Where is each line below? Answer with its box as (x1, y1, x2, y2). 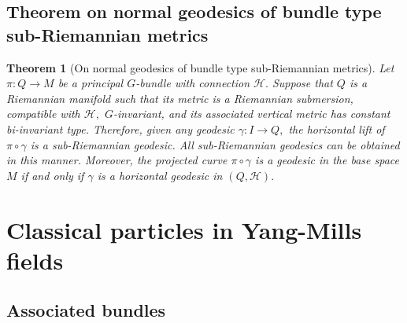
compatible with (6, 105, 80, 122)
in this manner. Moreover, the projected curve (6, 152, 228, 168)
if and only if (20, 167, 84, 183)
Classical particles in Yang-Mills (6, 213, 362, 245)
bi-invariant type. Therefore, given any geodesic (6, 120, 235, 137)
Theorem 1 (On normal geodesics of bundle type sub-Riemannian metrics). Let (6, 59, 394, 75)
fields (6, 244, 64, 276)
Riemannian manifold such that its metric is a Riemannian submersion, (6, 90, 353, 106)
